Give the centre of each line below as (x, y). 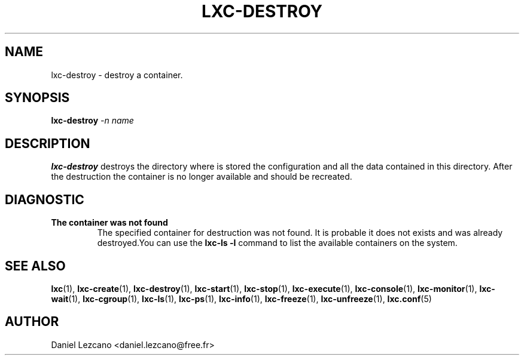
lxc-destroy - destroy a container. (117, 75)
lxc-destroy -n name (92, 121)
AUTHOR (32, 322)
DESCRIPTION (48, 143)
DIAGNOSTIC (45, 199)
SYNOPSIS (37, 98)
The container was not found (109, 223)
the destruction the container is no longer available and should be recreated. (202, 177)
